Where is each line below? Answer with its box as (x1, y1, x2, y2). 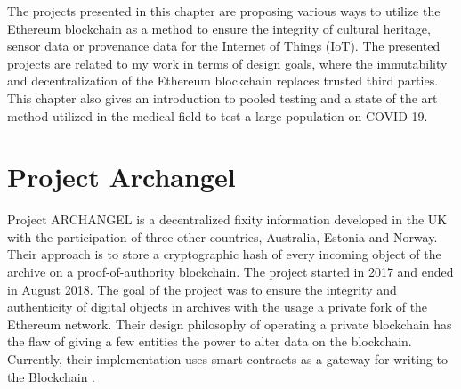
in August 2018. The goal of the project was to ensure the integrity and (7, 280, 397, 298)
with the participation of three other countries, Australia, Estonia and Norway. (7, 227, 438, 246)
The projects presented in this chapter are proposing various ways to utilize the (7, 2, 441, 20)
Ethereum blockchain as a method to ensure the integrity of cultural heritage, (7, 19, 431, 37)
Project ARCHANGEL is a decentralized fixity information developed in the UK (7, 210, 448, 229)
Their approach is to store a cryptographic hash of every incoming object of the (7, 245, 441, 263)
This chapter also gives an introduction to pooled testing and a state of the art (7, 88, 438, 107)
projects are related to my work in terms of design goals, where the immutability (7, 53, 448, 72)
